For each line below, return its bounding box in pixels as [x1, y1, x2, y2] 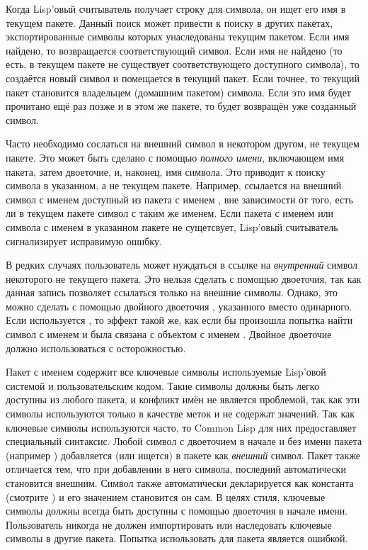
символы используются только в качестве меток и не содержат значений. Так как [6, 406, 355, 421]
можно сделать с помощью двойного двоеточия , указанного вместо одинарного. [6, 298, 352, 313]
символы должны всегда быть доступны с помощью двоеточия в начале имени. [6, 503, 348, 518]
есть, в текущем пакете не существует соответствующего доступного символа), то [6, 57, 360, 72]
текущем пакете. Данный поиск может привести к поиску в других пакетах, [6, 15, 333, 30]
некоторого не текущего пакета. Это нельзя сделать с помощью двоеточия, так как [6, 271, 362, 286]
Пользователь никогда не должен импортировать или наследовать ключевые [6, 517, 332, 532]
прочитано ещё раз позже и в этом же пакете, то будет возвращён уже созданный [6, 99, 357, 113]
